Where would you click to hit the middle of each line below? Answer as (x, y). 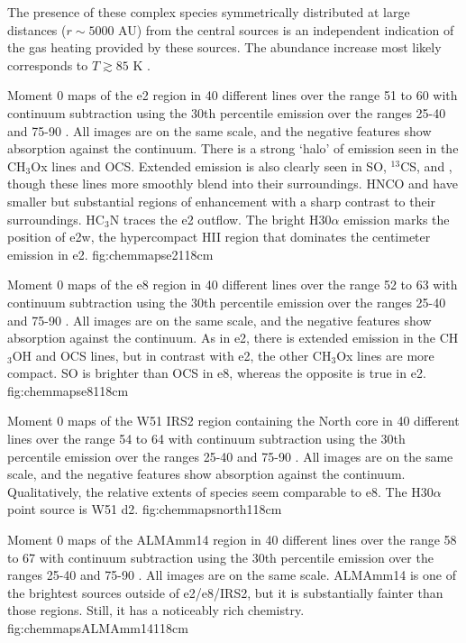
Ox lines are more (385, 355)
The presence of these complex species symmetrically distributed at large (209, 12)
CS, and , (426, 165)
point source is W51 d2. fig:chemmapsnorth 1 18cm (145, 509)
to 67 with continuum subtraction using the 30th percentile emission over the (220, 557)
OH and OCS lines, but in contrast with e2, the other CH (172, 355)
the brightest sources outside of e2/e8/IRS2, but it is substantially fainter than (225, 592)
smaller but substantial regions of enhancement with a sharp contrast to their (222, 201)
